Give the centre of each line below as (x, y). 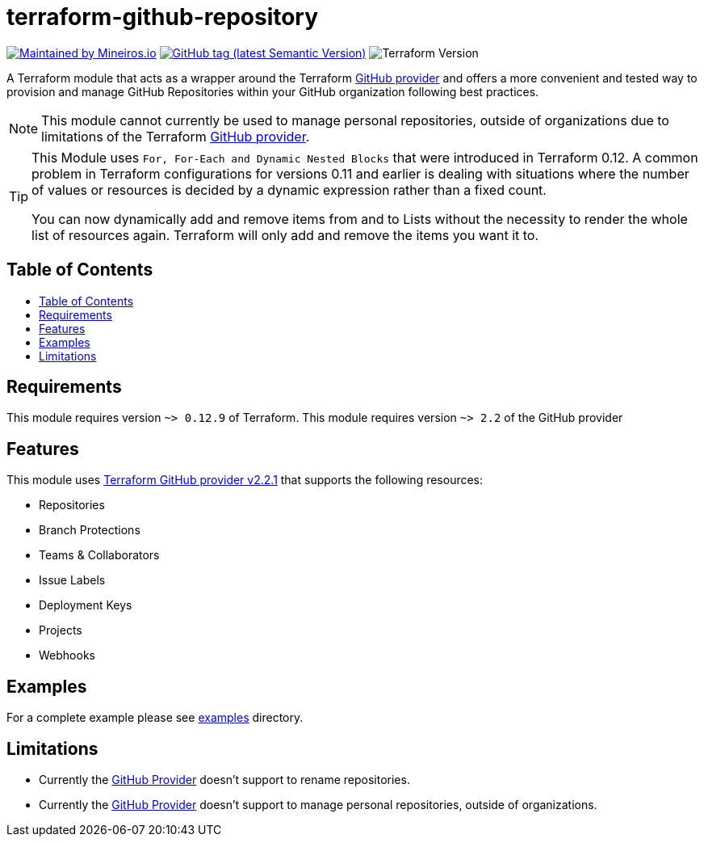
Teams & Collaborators (99, 555)
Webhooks (67, 655)
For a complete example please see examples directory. (155, 718)
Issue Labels (72, 580)
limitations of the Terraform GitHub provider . (176, 136)
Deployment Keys (86, 605)
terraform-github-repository (163, 17)
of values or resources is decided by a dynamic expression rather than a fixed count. (289, 190)
